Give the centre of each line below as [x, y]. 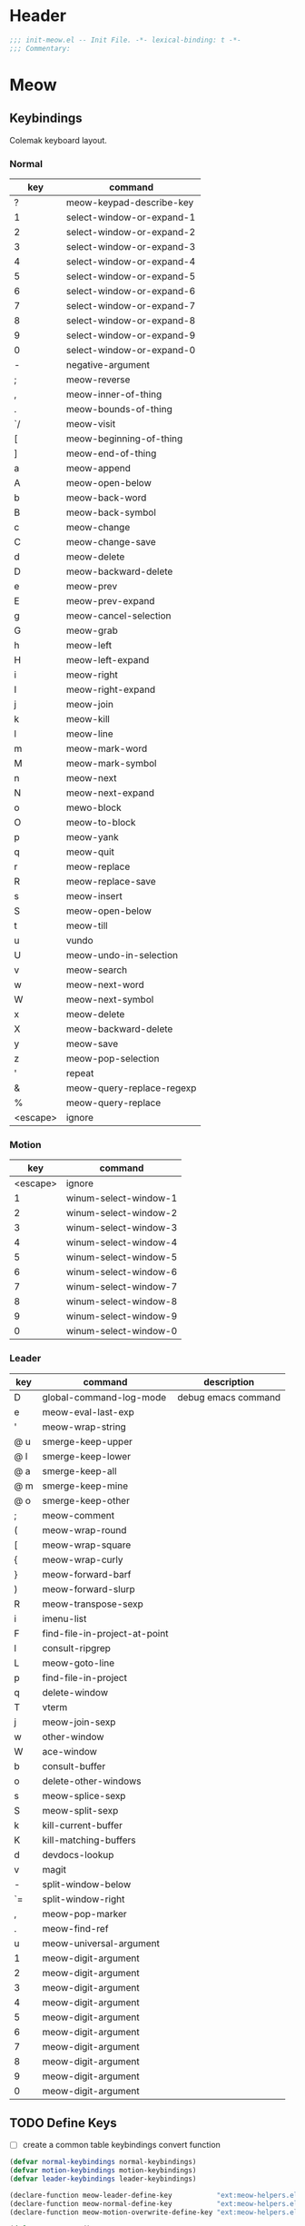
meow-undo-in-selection [122, 955]
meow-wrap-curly [83, 1559]
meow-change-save [111, 541]
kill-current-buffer [82, 1825]
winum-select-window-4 [122, 1242]
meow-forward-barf [87, 1574]
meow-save [92, 1044]
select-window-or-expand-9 [131, 335]
